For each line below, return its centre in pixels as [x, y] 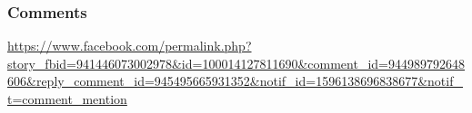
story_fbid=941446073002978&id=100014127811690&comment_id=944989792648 [236, 63]
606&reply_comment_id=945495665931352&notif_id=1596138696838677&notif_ [235, 81]
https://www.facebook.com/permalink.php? [130, 46]
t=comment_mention [67, 99]
